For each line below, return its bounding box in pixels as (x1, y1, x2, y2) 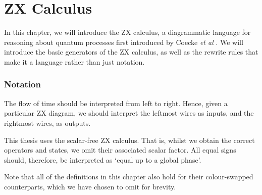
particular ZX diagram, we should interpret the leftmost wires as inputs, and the (4, 108, 254, 118)
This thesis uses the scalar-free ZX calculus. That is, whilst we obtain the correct (4, 134, 255, 145)
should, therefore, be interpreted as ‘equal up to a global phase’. (4, 154, 201, 165)
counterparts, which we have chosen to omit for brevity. (4, 181, 176, 191)
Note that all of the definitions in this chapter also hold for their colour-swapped (4, 171, 253, 182)
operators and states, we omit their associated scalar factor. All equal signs (4, 144, 236, 155)
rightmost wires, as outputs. (4, 117, 91, 128)
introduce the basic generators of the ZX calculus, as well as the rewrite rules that (4, 46, 258, 57)
